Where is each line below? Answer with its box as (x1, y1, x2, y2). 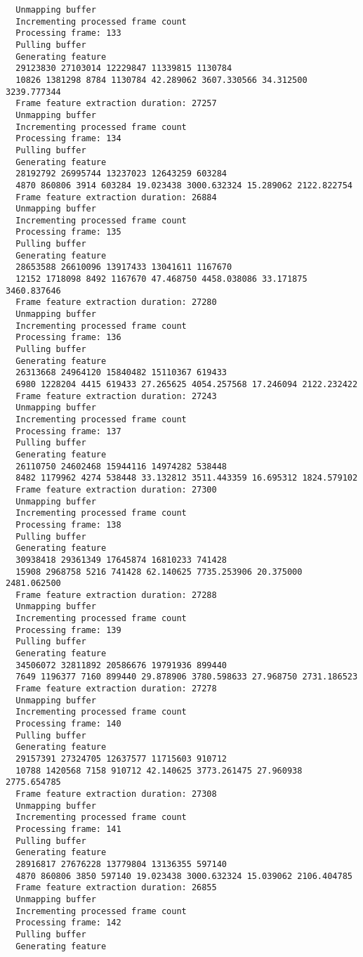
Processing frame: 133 (15, 28, 121, 39)
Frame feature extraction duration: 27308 (15, 788, 217, 799)
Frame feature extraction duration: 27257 (15, 98, 217, 109)
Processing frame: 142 (15, 918, 121, 928)
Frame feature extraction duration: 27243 (15, 391, 217, 401)
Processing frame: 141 (15, 823, 121, 834)
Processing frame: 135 (15, 227, 121, 237)
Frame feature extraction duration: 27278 (15, 684, 217, 694)
